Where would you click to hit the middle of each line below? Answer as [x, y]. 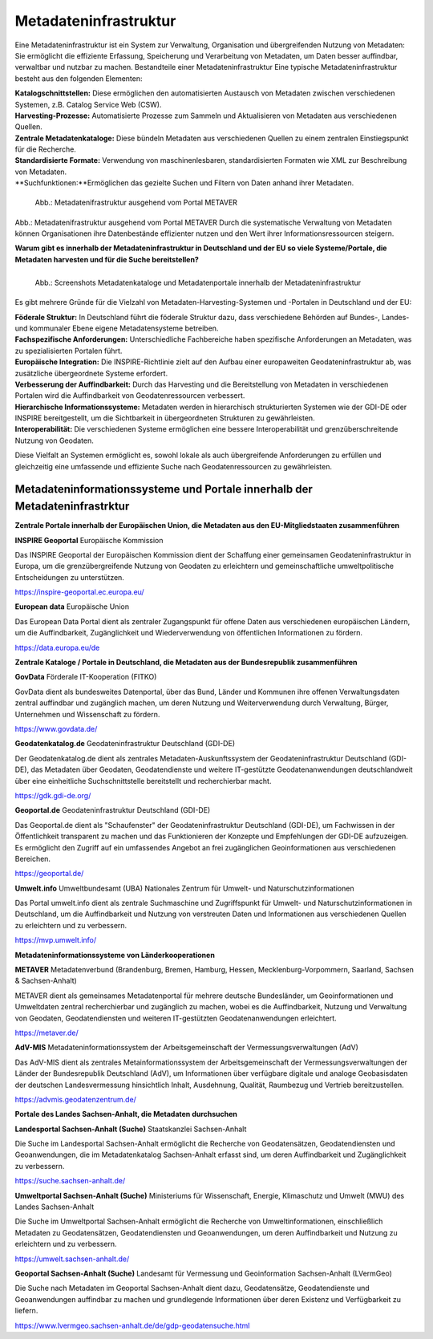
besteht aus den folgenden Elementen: [79, 78]
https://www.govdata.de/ [56, 728]
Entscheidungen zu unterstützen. [69, 577]
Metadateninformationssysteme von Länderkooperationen [115, 955]
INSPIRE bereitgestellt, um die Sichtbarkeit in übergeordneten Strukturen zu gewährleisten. [165, 418]
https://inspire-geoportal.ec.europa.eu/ [79, 592]
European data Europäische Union [72, 607]
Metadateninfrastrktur [72, 507]
